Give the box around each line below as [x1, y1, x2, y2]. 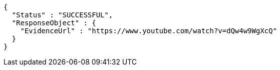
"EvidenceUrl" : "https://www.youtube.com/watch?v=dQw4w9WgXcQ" [20, 27, 277, 35]
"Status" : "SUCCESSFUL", [11, 11, 113, 19]
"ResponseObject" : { [11, 19, 96, 27]
